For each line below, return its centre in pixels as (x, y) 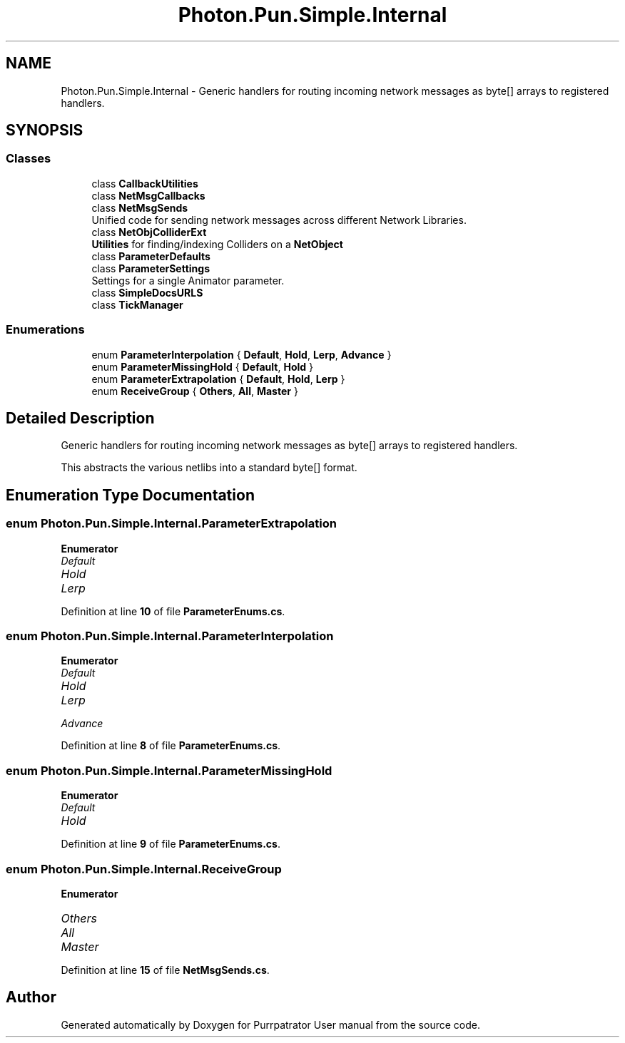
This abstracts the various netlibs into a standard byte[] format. (209, 468)
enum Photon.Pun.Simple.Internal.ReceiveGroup (144, 869)
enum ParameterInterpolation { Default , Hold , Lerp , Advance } (242, 354)
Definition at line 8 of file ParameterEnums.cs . (171, 746)
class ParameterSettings (151, 268)
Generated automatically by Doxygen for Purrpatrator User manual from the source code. (270, 1024)
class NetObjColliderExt (149, 232)
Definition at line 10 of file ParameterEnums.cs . (173, 611)
